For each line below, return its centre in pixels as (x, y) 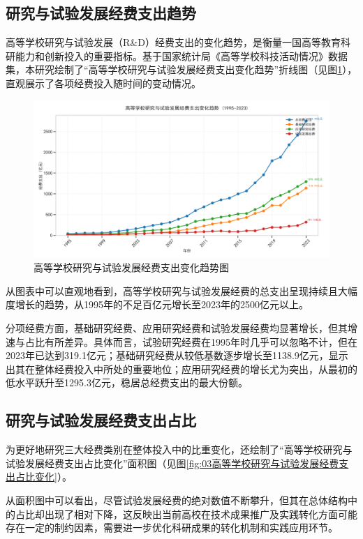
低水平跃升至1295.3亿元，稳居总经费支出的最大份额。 (127, 382)
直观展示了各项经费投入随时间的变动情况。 (103, 83)
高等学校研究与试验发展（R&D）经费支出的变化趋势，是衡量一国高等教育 (173, 42)
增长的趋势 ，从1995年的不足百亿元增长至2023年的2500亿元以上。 (162, 304)
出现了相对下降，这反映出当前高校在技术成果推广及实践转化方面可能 (201, 514)
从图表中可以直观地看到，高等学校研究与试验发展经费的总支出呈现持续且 (172, 290)
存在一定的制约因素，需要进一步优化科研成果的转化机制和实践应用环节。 (172, 527)
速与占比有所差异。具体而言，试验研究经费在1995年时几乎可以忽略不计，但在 (181, 341)
